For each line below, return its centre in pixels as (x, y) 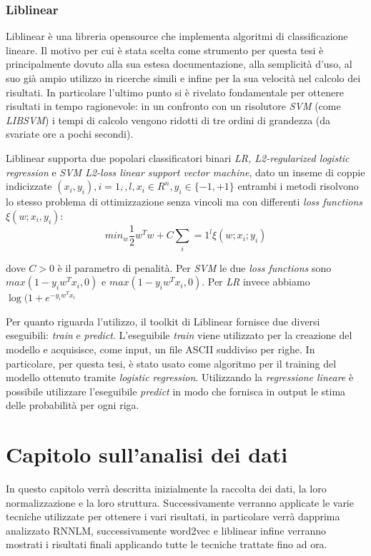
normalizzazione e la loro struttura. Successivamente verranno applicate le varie (180, 502)
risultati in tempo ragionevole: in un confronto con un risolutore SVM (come (173, 106)
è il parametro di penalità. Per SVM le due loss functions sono (194, 267)
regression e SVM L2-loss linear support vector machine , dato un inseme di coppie (185, 172)
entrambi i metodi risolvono (298, 186)
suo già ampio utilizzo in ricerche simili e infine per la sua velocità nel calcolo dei (183, 78)
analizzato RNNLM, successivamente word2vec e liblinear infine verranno (166, 530)
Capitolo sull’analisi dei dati (147, 454)
